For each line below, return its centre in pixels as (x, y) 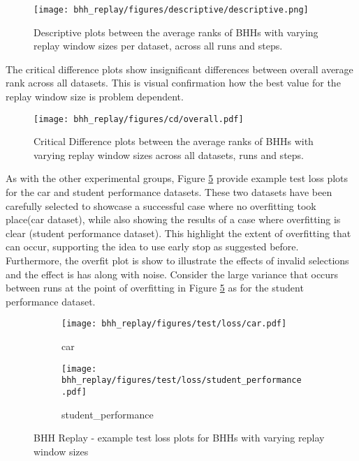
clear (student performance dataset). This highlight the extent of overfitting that (178, 233)
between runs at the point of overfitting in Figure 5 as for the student (155, 288)
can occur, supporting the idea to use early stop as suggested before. (152, 247)
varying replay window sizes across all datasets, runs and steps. (169, 154)
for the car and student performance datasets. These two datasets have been (169, 192)
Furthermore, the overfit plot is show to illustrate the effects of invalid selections (177, 260)
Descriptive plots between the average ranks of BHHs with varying (176, 32)
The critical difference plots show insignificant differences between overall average (179, 69)
